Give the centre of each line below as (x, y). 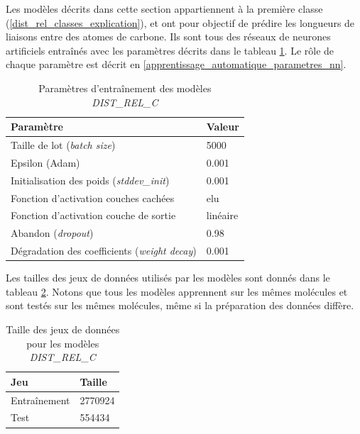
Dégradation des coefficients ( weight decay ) (104, 251)
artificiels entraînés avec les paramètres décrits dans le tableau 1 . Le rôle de (170, 50)
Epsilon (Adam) (45, 162)
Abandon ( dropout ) (52, 233)
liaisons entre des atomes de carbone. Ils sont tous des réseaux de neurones (168, 37)
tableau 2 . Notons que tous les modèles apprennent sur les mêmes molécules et (177, 291)
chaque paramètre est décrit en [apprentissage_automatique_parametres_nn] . (176, 64)
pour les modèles (63, 343)
